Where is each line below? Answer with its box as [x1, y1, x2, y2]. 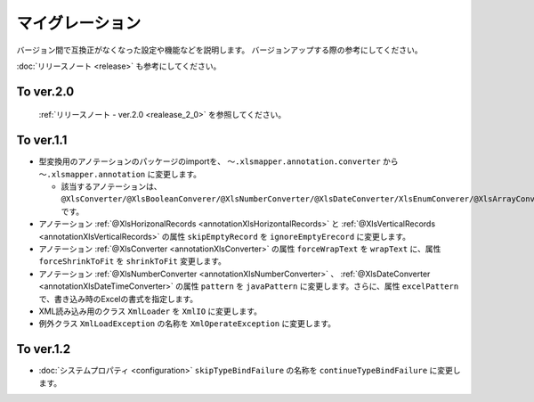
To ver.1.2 [16, 341, 71, 357]
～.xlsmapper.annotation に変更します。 [38, 168, 202, 179]
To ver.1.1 [16, 133, 68, 148]
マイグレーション [16, 13, 142, 33]
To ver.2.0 [16, 84, 75, 99]
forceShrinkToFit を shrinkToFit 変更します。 [38, 256, 226, 267]
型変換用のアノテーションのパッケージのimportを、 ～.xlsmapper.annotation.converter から [38, 156, 400, 167]
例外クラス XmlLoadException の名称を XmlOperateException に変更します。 [38, 318, 336, 329]
